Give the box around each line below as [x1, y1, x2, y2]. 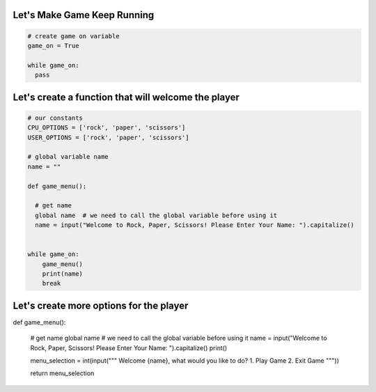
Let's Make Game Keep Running [13, 9, 155, 21]
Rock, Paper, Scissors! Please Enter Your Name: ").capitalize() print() [30, 343, 228, 352]
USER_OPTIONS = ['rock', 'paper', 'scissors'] [27, 133, 189, 141]
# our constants [27, 113, 84, 122]
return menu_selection [30, 369, 95, 377]
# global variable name [27, 153, 109, 161]
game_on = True [27, 42, 79, 49]
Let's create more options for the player [13, 299, 189, 311]
